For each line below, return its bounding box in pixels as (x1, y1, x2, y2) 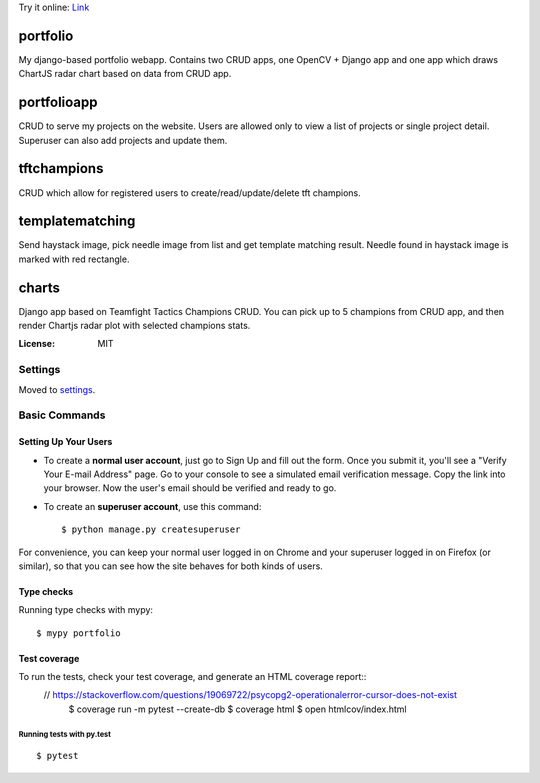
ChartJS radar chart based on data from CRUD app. (18, 68, 232, 80)
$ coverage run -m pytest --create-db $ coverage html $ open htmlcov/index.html (68, 703, 407, 715)
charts (18, 279, 60, 296)
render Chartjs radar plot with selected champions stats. (18, 320, 251, 332)
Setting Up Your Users (18, 436, 113, 448)
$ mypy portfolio (36, 627, 121, 639)
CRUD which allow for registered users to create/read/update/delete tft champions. (18, 186, 362, 199)
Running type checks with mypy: (18, 604, 154, 616)
